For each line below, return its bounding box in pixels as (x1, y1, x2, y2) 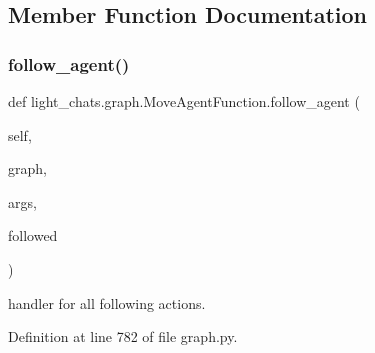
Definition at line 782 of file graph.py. (8, 326, 238, 347)
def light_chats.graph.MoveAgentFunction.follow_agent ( (8, 91, 360, 111)
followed (8, 225, 58, 246)
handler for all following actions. (8, 292, 206, 313)
